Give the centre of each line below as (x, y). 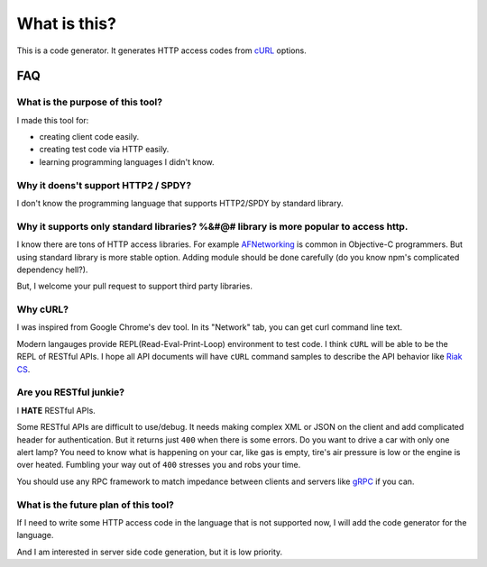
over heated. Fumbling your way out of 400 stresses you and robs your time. (159, 465)
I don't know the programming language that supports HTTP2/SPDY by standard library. (180, 204)
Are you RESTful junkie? (71, 392)
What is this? (67, 23)
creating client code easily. (89, 137)
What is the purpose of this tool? (89, 102)
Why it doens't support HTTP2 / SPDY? (104, 185)
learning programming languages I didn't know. (127, 161)
